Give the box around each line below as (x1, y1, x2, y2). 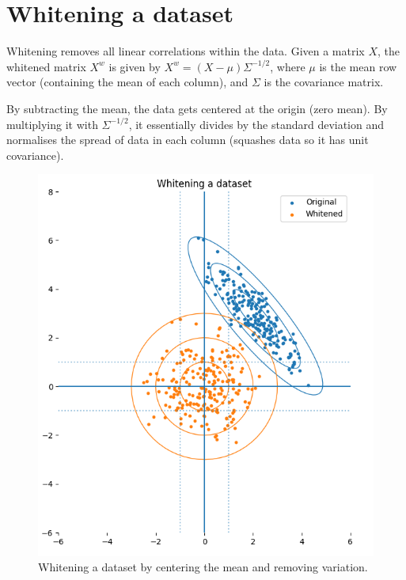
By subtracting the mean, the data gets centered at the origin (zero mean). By (6, 100, 388, 116)
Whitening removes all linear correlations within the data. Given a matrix (6, 43, 365, 59)
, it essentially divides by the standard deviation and (128, 116, 385, 132)
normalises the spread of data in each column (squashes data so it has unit (6, 131, 369, 148)
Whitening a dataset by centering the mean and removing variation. (38, 559, 368, 575)
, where (270, 58, 305, 74)
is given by (108, 58, 161, 74)
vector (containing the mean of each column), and (6, 74, 249, 90)
